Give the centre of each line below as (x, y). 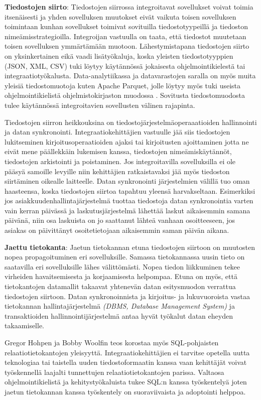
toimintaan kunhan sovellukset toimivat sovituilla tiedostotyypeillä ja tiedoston (126, 26)
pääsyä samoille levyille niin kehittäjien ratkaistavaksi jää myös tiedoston (117, 171)
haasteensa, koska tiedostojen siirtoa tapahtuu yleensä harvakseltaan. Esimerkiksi (130, 190)
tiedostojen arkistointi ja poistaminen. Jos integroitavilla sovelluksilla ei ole (120, 161)
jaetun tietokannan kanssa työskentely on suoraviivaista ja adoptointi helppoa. (125, 391)
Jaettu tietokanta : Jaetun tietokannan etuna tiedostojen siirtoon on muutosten (130, 247)
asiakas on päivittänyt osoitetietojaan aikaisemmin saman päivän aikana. (117, 230)
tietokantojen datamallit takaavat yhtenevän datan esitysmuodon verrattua (120, 286)
